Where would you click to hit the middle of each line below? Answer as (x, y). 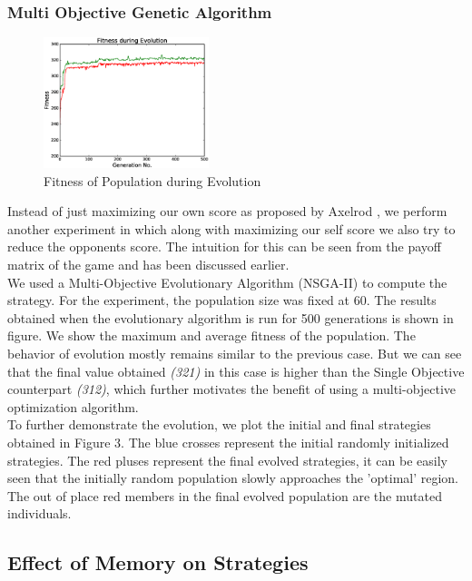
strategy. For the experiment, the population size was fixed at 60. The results (222, 300)
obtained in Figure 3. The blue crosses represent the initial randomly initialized (228, 442)
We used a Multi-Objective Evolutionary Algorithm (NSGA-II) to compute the (227, 282)
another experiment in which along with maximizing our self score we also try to (231, 228)
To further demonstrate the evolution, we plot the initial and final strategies (219, 424)
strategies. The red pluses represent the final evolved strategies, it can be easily (227, 460)
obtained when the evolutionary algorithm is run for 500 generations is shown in (231, 317)
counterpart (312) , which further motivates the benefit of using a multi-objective (232, 389)
